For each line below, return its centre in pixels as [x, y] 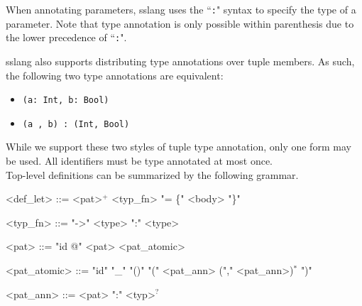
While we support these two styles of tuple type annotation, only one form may [179, 147]
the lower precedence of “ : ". [66, 37]
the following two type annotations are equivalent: [115, 75]
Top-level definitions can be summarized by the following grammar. [152, 174]
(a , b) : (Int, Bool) [76, 124]
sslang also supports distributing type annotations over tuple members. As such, [180, 61]
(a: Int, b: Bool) [66, 100]
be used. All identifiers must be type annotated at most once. [139, 160]
